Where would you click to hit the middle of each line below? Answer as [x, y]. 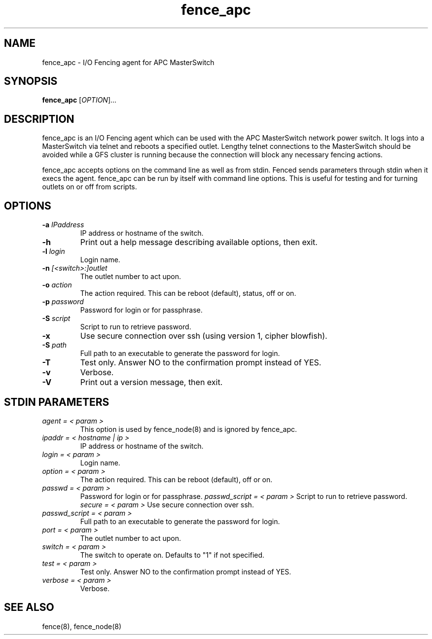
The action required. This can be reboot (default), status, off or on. [188, 293]
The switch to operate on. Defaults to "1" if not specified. [172, 555]
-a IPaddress [63, 225]
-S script [56, 319]
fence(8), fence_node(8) [82, 626]
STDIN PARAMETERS [57, 402]
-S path [54, 345]
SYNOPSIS [31, 81]
